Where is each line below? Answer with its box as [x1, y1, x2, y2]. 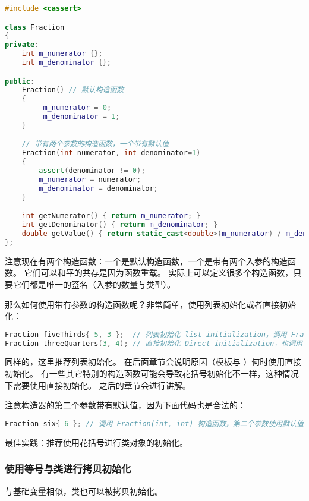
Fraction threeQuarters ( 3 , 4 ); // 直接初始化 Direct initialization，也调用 [5, 339, 302, 348]
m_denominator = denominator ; [39, 184, 158, 193]
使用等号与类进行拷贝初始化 [5, 461, 131, 476]
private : [5, 40, 39, 49]
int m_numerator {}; [21, 49, 103, 58]
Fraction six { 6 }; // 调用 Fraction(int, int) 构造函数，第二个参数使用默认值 [5, 419, 304, 428]
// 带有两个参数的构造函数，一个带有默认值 [21, 140, 169, 149]
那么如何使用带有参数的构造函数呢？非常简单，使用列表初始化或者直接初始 [5, 298, 296, 310]
